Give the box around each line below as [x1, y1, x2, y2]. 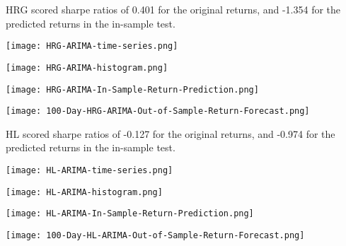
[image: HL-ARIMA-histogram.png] [6, 187, 163, 197]
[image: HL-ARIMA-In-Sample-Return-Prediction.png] [6, 209, 254, 219]
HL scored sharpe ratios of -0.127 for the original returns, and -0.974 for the [6, 126, 335, 141]
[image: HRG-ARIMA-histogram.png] [6, 62, 168, 73]
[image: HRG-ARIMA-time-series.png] [6, 41, 178, 52]
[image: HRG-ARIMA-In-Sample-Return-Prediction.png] [6, 84, 259, 95]
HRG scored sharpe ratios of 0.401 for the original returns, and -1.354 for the [6, 2, 341, 16]
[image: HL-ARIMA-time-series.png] [6, 165, 173, 175]
